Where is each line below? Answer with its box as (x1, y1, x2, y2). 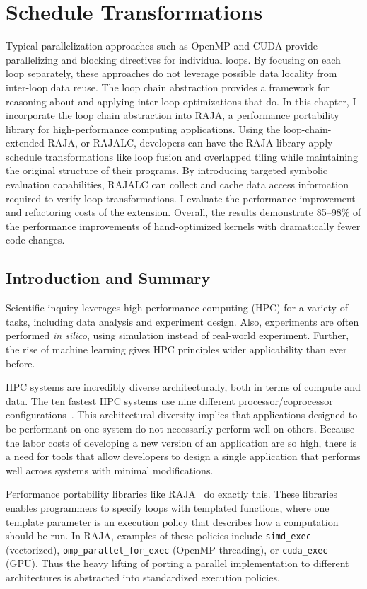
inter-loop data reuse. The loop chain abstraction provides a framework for (6, 79, 330, 94)
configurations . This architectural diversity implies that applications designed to (6, 407, 358, 422)
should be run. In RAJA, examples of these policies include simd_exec (6, 528, 311, 543)
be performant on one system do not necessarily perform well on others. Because (6, 421, 355, 435)
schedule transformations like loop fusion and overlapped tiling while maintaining (6, 149, 358, 164)
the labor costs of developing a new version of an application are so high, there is (6, 435, 357, 450)
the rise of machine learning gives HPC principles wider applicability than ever (6, 342, 347, 357)
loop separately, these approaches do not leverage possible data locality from (6, 66, 337, 81)
